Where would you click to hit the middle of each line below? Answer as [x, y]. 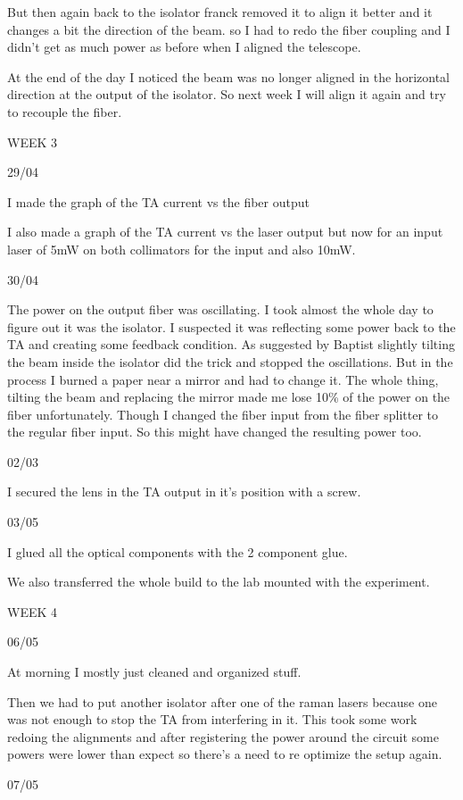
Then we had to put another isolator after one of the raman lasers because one [222, 701]
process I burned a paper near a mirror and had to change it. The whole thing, [223, 379]
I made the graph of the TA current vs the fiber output [158, 201]
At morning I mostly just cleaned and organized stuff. [154, 672]
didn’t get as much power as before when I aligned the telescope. [184, 47]
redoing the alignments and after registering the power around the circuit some [223, 736]
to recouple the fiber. [65, 111]
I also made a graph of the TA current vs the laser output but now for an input [225, 232]
